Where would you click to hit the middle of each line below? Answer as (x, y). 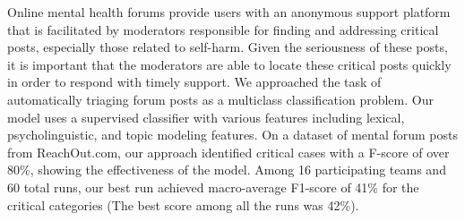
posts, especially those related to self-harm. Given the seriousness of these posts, (228, 47)
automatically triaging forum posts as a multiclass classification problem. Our (220, 99)
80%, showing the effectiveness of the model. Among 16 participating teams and (227, 170)
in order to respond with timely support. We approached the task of (194, 82)
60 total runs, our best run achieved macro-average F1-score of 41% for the (213, 187)
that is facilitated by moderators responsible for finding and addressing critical (223, 29)
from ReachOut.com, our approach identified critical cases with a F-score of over (228, 152)
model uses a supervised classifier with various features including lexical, (206, 117)
